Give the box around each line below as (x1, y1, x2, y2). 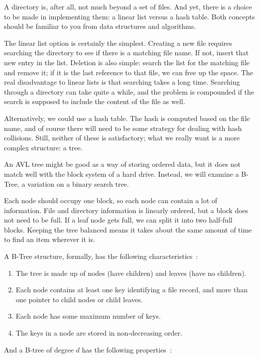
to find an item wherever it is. (4, 234, 95, 244)
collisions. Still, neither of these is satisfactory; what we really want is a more (4, 132, 240, 143)
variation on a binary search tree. (27, 178, 129, 189)
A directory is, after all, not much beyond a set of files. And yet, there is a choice (4, 1, 252, 11)
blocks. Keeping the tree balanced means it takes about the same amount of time (4, 224, 252, 235)
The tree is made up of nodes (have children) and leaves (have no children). (15, 267, 247, 278)
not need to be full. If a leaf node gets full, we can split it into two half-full (4, 215, 233, 225)
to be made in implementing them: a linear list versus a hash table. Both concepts (4, 11, 255, 21)
